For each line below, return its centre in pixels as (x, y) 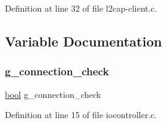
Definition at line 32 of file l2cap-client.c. (81, 8)
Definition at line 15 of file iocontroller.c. (81, 115)
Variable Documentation (83, 41)
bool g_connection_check (53, 94)
